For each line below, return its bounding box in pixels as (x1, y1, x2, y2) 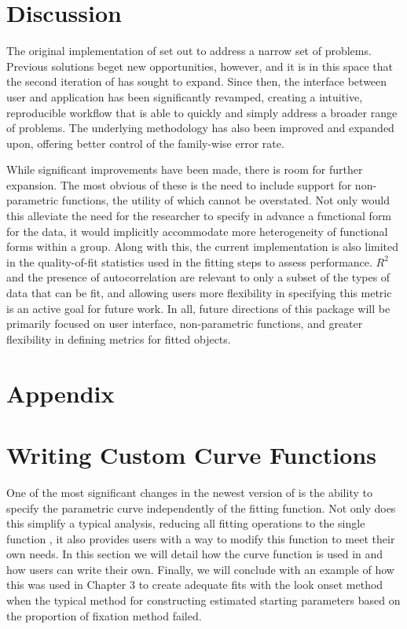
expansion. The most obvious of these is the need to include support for (6, 176, 352, 193)
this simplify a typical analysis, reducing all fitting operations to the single (6, 515, 365, 532)
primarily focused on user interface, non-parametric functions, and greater (6, 315, 363, 332)
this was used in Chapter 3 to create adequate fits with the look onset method (6, 576, 383, 593)
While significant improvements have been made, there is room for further (6, 161, 363, 178)
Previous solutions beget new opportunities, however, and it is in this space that (6, 57, 394, 74)
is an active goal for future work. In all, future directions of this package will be (6, 300, 390, 316)
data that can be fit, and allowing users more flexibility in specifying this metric (6, 285, 392, 301)
